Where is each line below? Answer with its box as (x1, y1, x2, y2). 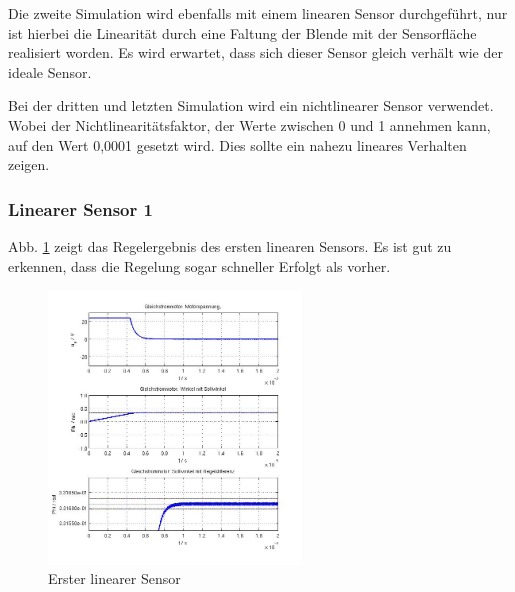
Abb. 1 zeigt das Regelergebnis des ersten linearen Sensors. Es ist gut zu (8, 235, 452, 256)
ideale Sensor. (8, 61, 92, 82)
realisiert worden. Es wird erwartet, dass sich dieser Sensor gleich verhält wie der (8, 42, 503, 63)
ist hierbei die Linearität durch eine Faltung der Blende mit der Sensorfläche (8, 22, 477, 43)
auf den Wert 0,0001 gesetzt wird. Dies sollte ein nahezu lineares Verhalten (8, 134, 467, 155)
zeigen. (8, 154, 50, 175)
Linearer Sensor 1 (8, 196, 153, 221)
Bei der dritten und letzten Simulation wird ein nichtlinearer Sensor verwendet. (8, 95, 494, 116)
